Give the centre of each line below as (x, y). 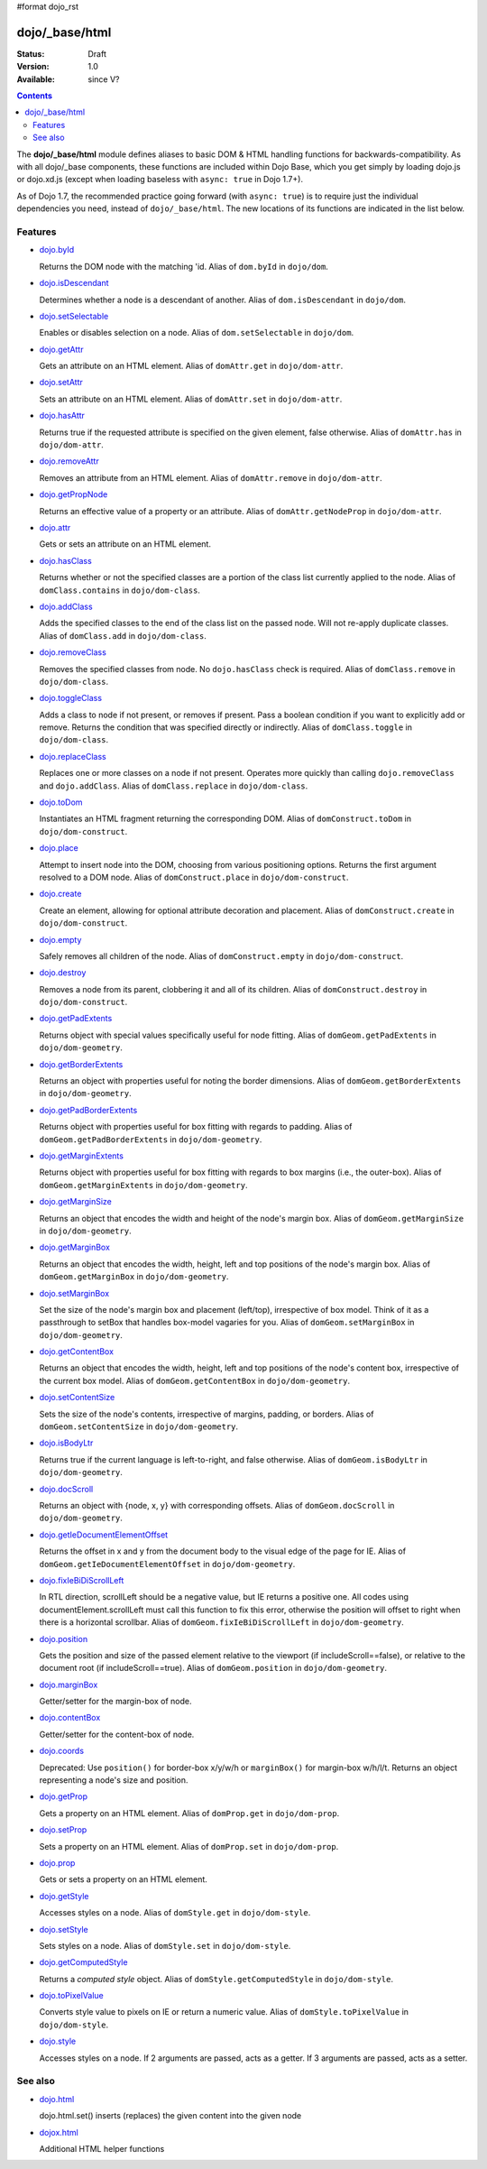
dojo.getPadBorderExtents (88, 1110)
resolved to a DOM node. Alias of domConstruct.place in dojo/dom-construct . (194, 877)
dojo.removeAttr (69, 461)
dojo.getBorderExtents (81, 1064)
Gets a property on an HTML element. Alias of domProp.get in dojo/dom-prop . (189, 1813)
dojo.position (64, 1638)
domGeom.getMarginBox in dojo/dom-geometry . (134, 1277)
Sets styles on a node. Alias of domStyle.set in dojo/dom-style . (165, 1945)
